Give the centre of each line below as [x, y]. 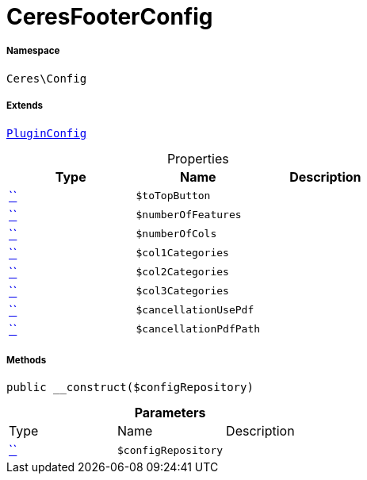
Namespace [33, 51]
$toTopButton [173, 196]
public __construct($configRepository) [130, 388]
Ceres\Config [47, 78]
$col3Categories [182, 291]
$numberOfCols [176, 234]
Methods [27, 360]
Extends [25, 106]
